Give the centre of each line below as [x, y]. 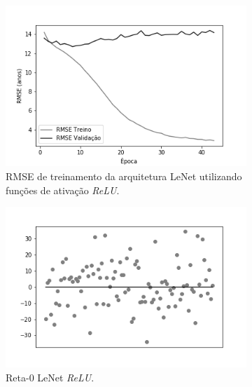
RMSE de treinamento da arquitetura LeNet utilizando [124, 176]
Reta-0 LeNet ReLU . [50, 378]
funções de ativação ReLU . [63, 190]
